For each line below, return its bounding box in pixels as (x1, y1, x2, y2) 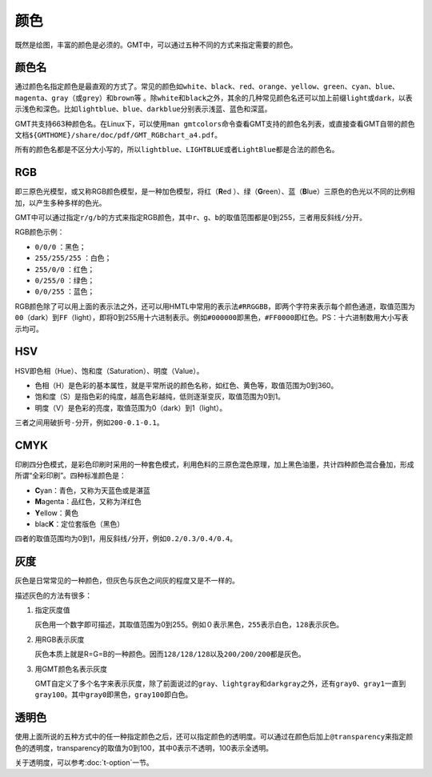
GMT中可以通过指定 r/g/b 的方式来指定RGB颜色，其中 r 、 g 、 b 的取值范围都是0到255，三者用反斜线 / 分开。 (14, 213, 367, 222)
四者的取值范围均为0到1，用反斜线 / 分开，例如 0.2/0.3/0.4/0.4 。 (14, 534, 238, 543)
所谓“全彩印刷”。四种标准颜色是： (14, 471, 127, 480)
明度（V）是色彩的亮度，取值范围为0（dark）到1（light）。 (34, 403, 227, 412)
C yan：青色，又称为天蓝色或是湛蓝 (34, 485, 151, 495)
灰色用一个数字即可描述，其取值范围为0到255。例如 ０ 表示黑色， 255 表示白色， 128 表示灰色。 (34, 620, 344, 630)
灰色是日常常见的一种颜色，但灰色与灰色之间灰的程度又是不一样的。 (14, 576, 239, 586)
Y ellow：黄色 (34, 508, 79, 518)
